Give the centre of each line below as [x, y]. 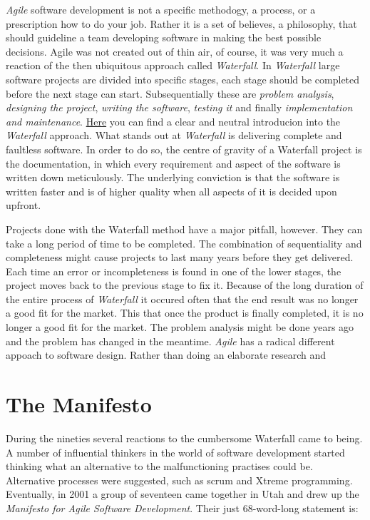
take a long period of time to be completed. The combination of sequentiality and [184, 243]
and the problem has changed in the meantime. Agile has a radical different [170, 341]
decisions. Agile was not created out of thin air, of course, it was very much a [175, 51]
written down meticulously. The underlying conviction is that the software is [173, 177]
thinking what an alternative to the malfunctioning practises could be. [159, 466]
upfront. [24, 205]
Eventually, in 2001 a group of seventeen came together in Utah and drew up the [183, 494]
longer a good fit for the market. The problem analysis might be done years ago [180, 327]
